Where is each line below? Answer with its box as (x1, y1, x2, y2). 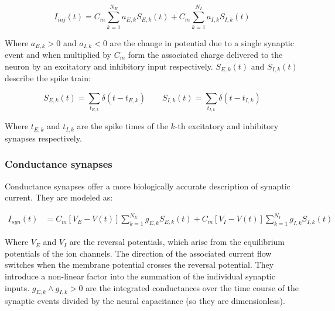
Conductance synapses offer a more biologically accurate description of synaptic (5, 179, 290, 192)
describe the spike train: (5, 72, 91, 84)
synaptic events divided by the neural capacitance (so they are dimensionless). (5, 295, 285, 307)
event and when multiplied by (5, 48, 112, 60)
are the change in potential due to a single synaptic (110, 36, 294, 49)
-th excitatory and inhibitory (175, 120, 279, 132)
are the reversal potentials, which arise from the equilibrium (69, 236, 285, 248)
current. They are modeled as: (5, 191, 113, 203)
